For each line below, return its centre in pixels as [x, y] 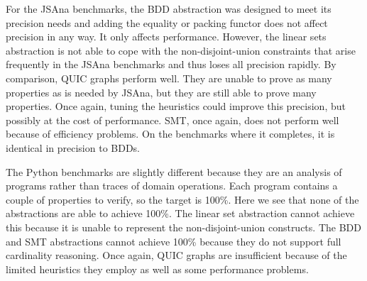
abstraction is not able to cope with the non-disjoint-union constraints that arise [181, 50]
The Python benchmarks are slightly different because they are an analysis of [174, 171]
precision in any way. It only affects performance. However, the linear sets [166, 37]
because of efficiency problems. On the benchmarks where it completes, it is [170, 134]
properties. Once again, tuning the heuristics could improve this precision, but [176, 106]
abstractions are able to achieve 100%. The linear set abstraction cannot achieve [180, 213]
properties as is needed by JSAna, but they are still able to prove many [161, 92]
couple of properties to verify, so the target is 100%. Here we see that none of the [182, 199]
